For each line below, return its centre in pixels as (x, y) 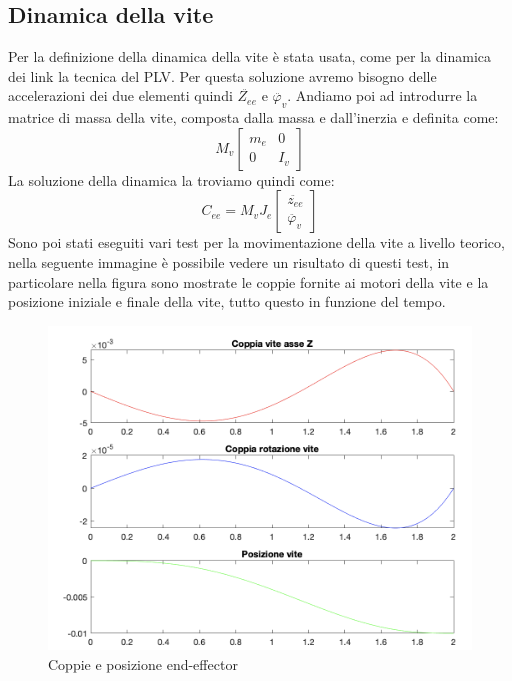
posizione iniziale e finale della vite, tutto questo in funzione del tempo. (227, 301)
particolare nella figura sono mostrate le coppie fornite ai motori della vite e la (248, 281)
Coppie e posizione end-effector (143, 663)
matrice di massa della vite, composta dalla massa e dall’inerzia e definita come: (253, 117)
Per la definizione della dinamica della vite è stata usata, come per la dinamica (250, 56)
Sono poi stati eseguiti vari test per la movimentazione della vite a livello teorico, (256, 242)
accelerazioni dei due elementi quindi (120, 95)
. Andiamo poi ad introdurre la (382, 95)
